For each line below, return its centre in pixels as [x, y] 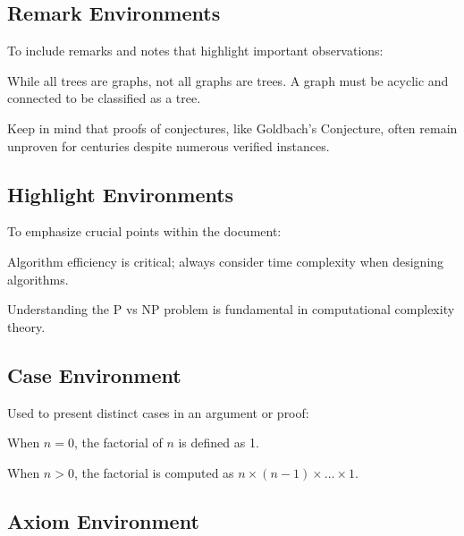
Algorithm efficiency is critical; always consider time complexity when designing [226, 261]
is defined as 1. [219, 442]
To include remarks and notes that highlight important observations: [195, 51]
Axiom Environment [103, 520]
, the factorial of [118, 442]
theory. [26, 326]
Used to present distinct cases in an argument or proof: [158, 412]
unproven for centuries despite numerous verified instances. [169, 145]
